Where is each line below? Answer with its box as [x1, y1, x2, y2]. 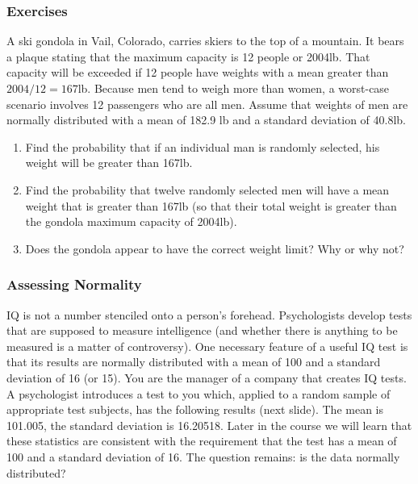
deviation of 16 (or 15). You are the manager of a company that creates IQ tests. [6, 369, 407, 386]
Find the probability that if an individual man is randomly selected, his [25, 138, 380, 155]
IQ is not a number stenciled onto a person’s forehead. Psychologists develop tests [6, 306, 412, 323]
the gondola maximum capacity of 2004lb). [25, 213, 237, 230]
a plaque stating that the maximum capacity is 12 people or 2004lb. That [6, 48, 370, 65]
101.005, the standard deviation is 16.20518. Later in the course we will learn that [6, 416, 412, 433]
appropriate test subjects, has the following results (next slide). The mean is [6, 401, 383, 418]
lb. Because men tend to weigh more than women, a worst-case [77, 80, 390, 96]
